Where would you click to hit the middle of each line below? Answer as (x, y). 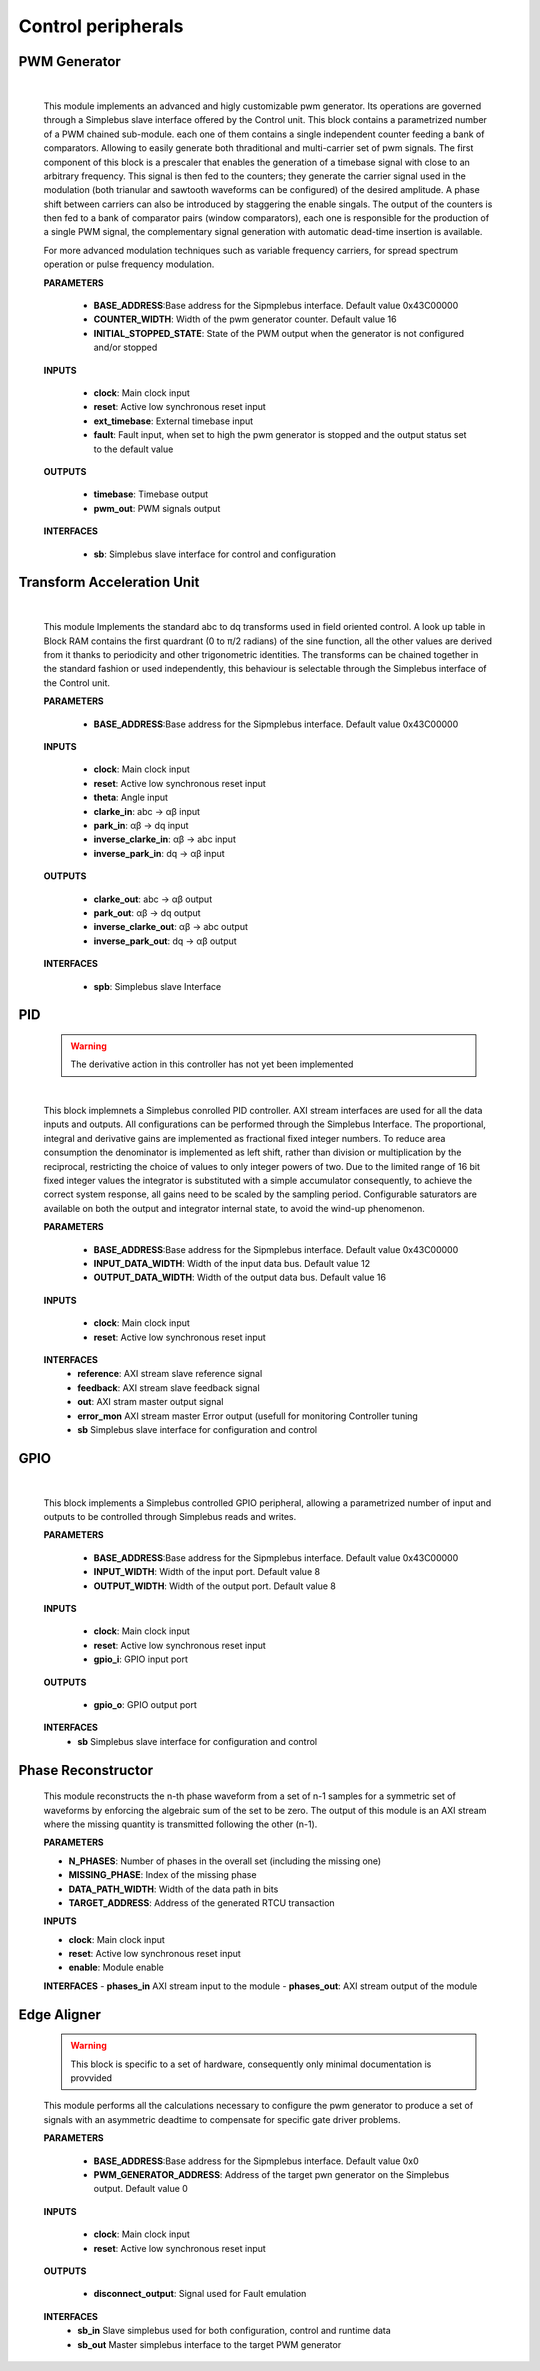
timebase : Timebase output (151, 494)
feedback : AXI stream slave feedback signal (168, 1387)
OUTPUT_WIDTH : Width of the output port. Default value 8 (215, 1586)
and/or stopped (125, 347)
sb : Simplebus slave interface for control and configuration (215, 554)
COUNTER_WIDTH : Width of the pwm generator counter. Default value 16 (245, 319)
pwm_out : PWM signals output (157, 508)
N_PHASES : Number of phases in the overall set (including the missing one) (225, 1861)
